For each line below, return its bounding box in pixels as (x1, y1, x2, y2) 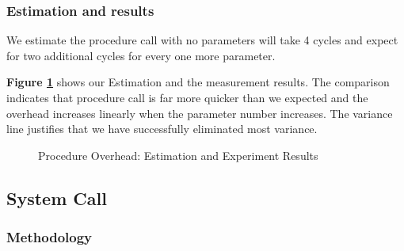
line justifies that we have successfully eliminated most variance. (6, 120, 318, 137)
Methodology (6, 227, 93, 247)
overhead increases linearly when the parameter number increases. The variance (6, 105, 393, 121)
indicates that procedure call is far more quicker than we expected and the (6, 89, 368, 105)
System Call (6, 185, 107, 210)
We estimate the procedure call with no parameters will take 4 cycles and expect (6, 32, 398, 48)
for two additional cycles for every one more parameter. (6, 47, 276, 63)
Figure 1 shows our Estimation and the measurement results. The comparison (6, 74, 390, 90)
